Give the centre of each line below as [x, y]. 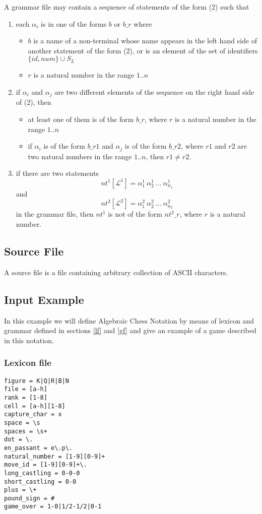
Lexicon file [28, 363]
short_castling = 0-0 [40, 481]
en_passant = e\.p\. [39, 448]
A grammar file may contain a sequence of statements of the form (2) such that [127, 7]
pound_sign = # [29, 498]
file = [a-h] [26, 389]
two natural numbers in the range [80, 156]
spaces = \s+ [26, 431]
